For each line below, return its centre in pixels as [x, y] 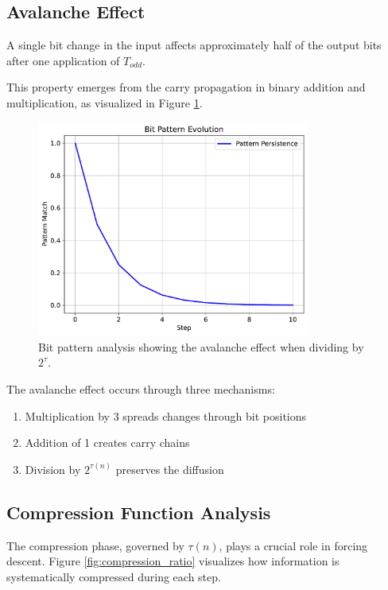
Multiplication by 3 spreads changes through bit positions [166, 415]
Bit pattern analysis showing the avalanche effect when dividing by [201, 346]
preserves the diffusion [170, 469]
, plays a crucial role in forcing [293, 545]
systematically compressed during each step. [114, 576]
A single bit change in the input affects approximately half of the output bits [194, 45]
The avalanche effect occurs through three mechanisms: [141, 388]
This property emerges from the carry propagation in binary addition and [186, 87]
